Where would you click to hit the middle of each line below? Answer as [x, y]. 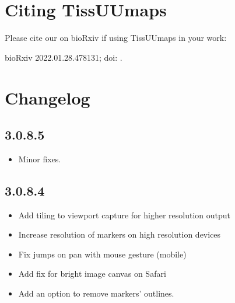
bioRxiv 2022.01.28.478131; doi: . [64, 57]
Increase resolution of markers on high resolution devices [120, 234]
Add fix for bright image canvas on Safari [92, 274]
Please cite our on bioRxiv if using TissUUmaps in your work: [116, 38]
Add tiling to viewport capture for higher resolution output [124, 215]
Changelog [48, 97]
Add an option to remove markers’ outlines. [96, 293]
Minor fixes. [40, 159]
